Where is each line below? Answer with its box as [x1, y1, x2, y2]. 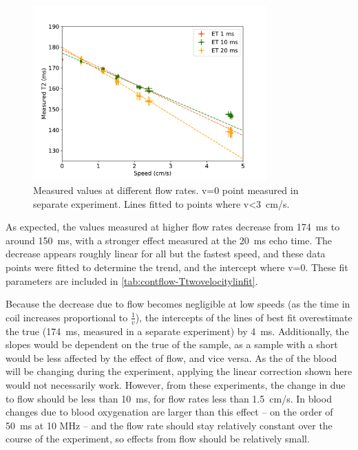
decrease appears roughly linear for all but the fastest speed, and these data [6, 246, 326, 261]
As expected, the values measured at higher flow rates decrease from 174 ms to [6, 219, 340, 234]
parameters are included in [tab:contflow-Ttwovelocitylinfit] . [6, 273, 258, 288]
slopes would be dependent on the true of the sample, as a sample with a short [6, 337, 338, 352]
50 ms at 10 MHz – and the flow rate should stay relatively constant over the [6, 418, 333, 432]
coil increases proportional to [6, 310, 128, 324]
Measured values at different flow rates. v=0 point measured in [33, 182, 299, 197]
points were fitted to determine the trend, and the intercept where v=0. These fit [6, 259, 348, 274]
